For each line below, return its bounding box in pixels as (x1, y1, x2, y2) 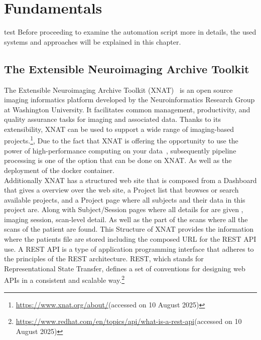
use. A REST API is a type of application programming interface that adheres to (4, 243, 254, 254)
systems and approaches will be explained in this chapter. (4, 36, 181, 47)
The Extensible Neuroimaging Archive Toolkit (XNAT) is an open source (4, 84, 233, 95)
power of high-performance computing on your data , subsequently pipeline (4, 145, 236, 155)
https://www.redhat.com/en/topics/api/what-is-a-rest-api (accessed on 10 (16, 316, 242, 326)
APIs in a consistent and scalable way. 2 (4, 273, 125, 285)
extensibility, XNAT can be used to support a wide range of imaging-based (4, 123, 234, 134)
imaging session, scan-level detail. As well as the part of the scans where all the (4, 214, 248, 224)
